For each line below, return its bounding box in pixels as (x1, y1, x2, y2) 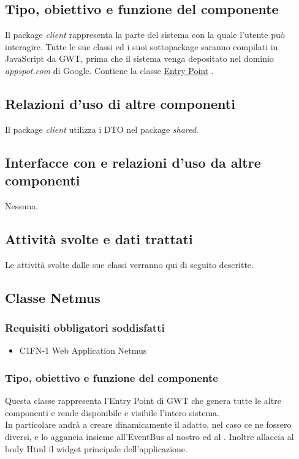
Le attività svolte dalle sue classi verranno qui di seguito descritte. (5, 258, 254, 271)
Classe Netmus (5, 288, 100, 307)
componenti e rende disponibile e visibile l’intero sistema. (5, 406, 219, 419)
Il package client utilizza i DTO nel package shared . (5, 122, 199, 135)
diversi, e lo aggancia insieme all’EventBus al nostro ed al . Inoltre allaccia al (5, 430, 294, 442)
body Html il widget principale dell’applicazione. (5, 442, 187, 455)
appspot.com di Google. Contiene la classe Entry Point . (5, 64, 214, 76)
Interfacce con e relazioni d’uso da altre (5, 152, 261, 171)
